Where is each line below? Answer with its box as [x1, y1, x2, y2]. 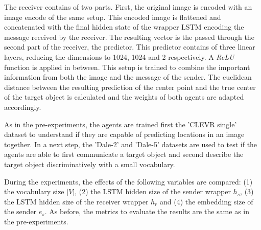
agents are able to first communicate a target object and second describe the [4, 149, 244, 159]
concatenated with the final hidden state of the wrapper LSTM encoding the [4, 21, 244, 32]
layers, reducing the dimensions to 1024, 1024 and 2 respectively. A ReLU [4, 51, 234, 62]
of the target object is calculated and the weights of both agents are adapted [4, 91, 244, 102]
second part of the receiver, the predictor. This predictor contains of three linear [4, 41, 255, 52]
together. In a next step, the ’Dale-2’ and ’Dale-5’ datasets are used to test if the [4, 139, 257, 149]
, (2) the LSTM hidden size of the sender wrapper [75, 186, 231, 197]
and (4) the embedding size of [159, 196, 253, 206]
